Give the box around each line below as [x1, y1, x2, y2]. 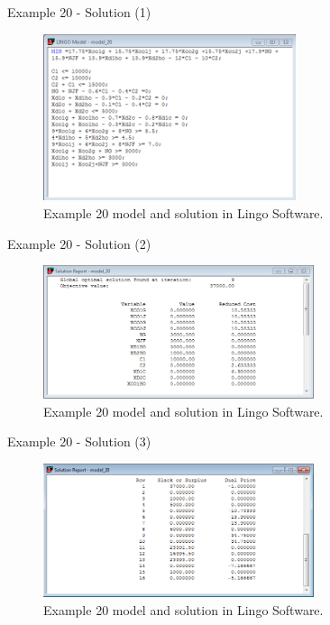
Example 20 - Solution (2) [7, 234, 151, 253]
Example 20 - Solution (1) [7, 3, 151, 21]
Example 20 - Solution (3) [7, 432, 151, 451]
